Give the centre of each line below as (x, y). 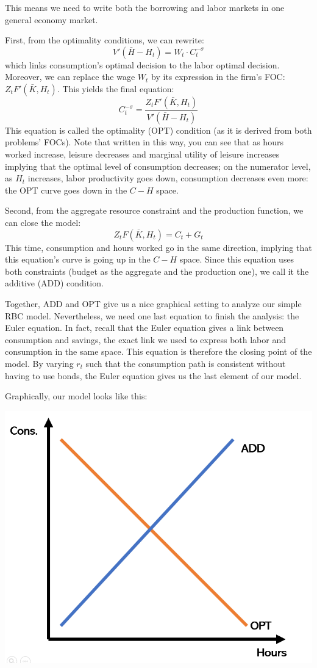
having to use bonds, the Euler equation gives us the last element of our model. (153, 375)
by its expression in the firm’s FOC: (218, 77)
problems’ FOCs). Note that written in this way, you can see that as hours (144, 142)
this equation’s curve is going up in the (78, 259)
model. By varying (39, 363)
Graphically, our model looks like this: (76, 396)
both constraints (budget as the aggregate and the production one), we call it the (157, 271)
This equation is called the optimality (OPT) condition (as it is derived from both (158, 130)
